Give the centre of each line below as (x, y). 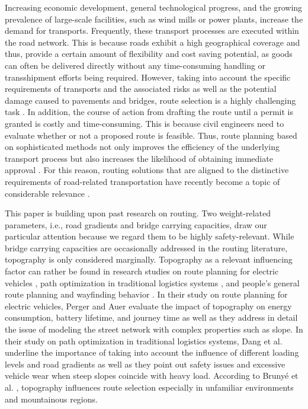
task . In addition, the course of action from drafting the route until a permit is (149, 112)
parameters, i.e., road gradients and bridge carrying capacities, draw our (136, 224)
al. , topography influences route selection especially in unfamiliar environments (149, 387)
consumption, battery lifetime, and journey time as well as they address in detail (151, 317)
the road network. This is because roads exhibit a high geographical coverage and (153, 42)
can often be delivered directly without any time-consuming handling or (135, 65)
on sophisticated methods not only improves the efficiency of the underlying (142, 147)
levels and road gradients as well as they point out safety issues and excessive (145, 364)
